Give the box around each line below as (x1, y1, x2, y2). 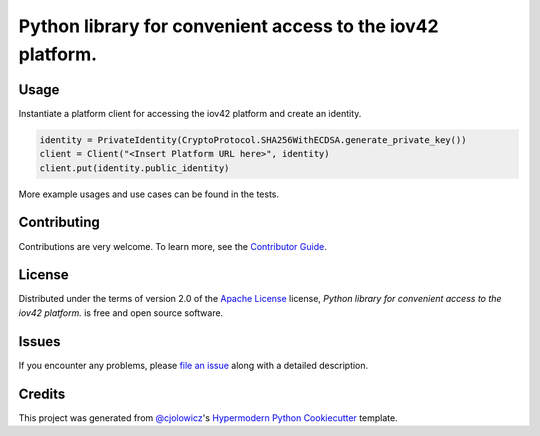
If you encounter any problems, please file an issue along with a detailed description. (18, 359, 369, 371)
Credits (18, 385, 66, 402)
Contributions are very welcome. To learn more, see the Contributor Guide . (18, 240, 327, 252)
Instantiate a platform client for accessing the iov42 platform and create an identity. (18, 107, 362, 119)
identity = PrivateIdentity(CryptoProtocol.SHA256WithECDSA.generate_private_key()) (39, 134, 467, 145)
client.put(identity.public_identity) (39, 162, 230, 174)
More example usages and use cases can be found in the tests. (18, 188, 280, 200)
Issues (18, 333, 61, 350)
